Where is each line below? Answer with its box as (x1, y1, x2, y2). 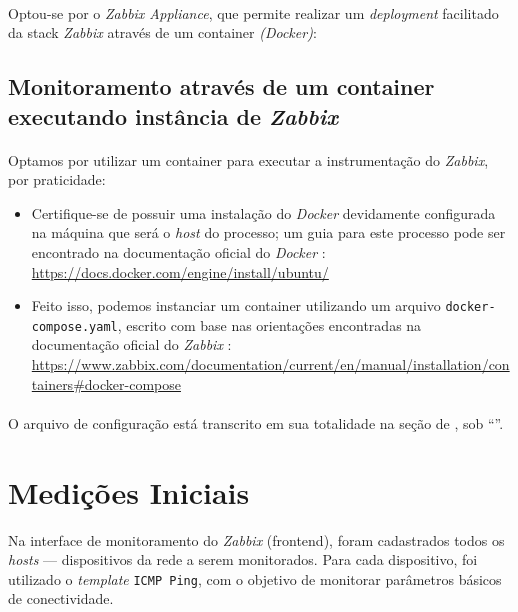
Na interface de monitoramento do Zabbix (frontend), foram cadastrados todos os (8, 529, 505, 550)
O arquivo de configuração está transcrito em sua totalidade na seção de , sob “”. (8, 412, 504, 433)
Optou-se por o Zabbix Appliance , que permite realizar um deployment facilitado (8, 2, 499, 23)
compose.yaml (31, 319, 118, 334)
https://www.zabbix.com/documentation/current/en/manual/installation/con (31, 354, 510, 375)
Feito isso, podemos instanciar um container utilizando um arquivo (31, 295, 441, 316)
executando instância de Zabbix (8, 100, 338, 131)
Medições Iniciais (8, 471, 250, 512)
